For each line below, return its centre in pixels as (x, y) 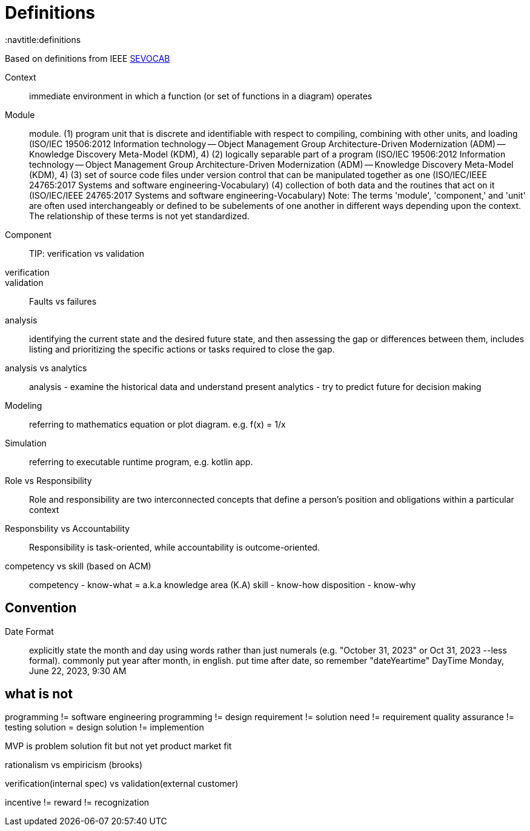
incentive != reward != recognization (77, 803)
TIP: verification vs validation (87, 253)
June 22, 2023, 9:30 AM (78, 670)
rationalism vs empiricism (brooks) (74, 765)
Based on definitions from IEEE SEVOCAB (88, 58)
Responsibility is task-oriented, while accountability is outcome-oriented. (174, 547)
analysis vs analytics (46, 368)
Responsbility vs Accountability (68, 528)
